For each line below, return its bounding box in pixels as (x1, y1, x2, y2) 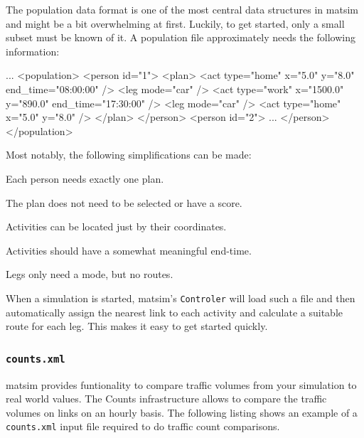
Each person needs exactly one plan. (6, 171, 164, 186)
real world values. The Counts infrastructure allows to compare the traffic (6, 391, 327, 406)
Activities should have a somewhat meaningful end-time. (6, 242, 252, 257)
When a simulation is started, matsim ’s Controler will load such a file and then (6, 290, 355, 305)
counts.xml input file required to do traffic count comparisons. (6, 419, 280, 434)
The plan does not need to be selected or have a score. (6, 195, 242, 210)
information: (6, 43, 60, 58)
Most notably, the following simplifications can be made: (6, 147, 252, 162)
